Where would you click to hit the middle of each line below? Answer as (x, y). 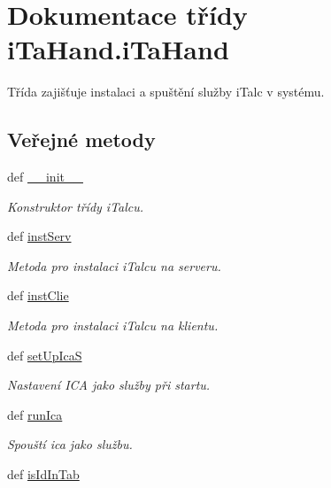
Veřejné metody (81, 139)
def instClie (38, 295)
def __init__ (45, 177)
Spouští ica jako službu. (70, 444)
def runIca (35, 414)
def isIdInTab (43, 474)
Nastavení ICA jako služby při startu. (109, 385)
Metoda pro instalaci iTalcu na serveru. (114, 265)
